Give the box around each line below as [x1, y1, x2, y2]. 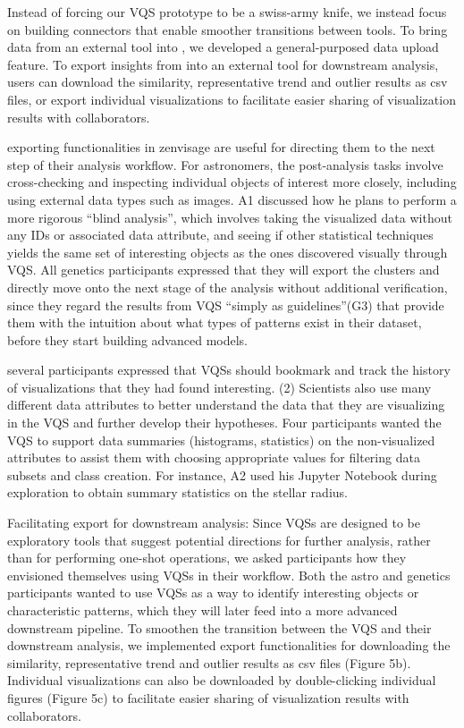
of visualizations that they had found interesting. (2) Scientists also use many [7, 377, 432, 396]
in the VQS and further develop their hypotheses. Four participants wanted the [7, 413, 442, 432]
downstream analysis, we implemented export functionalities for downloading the [7, 636, 451, 655]
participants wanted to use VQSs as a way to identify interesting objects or [7, 583, 419, 602]
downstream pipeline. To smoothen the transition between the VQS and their [7, 618, 432, 637]
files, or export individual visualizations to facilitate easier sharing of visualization [7, 89, 456, 108]
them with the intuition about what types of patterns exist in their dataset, [7, 313, 422, 332]
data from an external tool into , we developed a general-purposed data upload [7, 38, 439, 56]
